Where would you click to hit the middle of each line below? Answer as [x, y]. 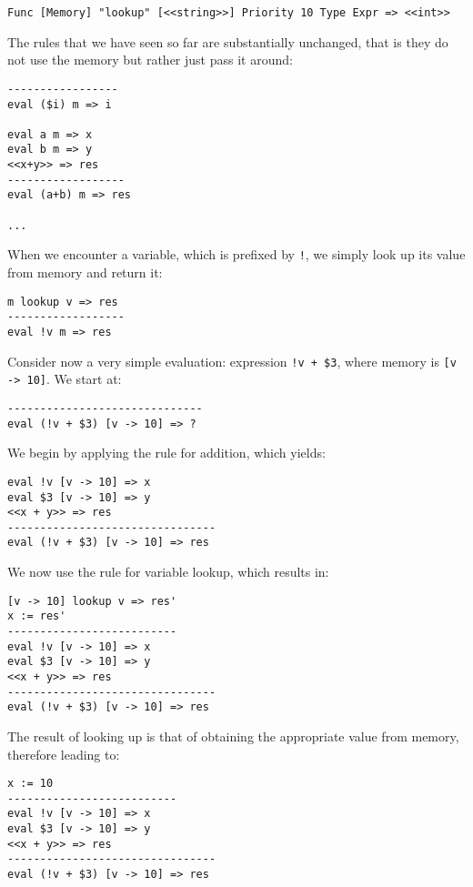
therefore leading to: [64, 754]
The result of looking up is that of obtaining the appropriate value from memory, [233, 736]
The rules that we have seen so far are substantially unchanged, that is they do [228, 41]
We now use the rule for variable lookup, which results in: [168, 572]
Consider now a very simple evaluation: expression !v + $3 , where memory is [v [232, 361]
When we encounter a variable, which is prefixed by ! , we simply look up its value [236, 254]
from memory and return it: [85, 272]
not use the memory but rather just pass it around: [150, 60]
